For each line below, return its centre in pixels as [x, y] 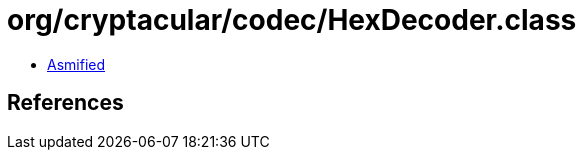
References [65, 103]
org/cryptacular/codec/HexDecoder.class [292, 20]
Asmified [76, 64]
